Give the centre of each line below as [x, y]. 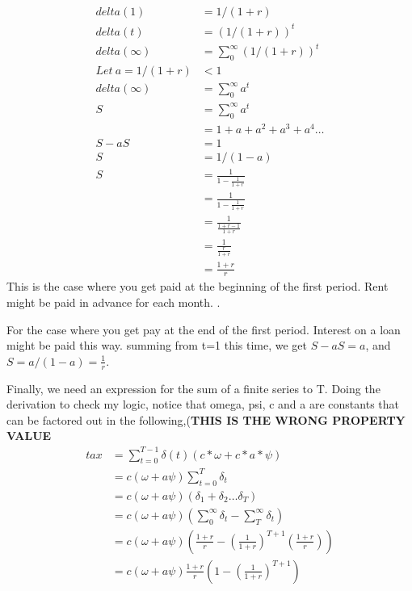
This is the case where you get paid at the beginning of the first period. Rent [198, 286]
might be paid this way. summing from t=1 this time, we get [157, 345]
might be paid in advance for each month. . [114, 302]
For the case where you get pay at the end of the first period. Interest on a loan [204, 329]
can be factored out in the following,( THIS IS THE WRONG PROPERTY [206, 419]
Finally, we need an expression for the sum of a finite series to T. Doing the [193, 388]
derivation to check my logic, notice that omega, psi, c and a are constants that [203, 404]
